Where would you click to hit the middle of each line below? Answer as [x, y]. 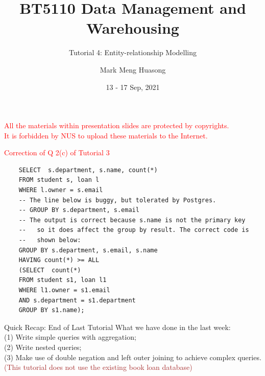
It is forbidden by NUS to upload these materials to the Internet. [106, 135]
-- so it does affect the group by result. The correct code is [134, 230]
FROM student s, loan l [59, 180]
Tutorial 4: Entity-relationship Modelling [133, 52]
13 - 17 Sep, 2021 [133, 87]
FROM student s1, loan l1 [63, 280]
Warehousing [133, 28]
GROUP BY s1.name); [52, 310]
